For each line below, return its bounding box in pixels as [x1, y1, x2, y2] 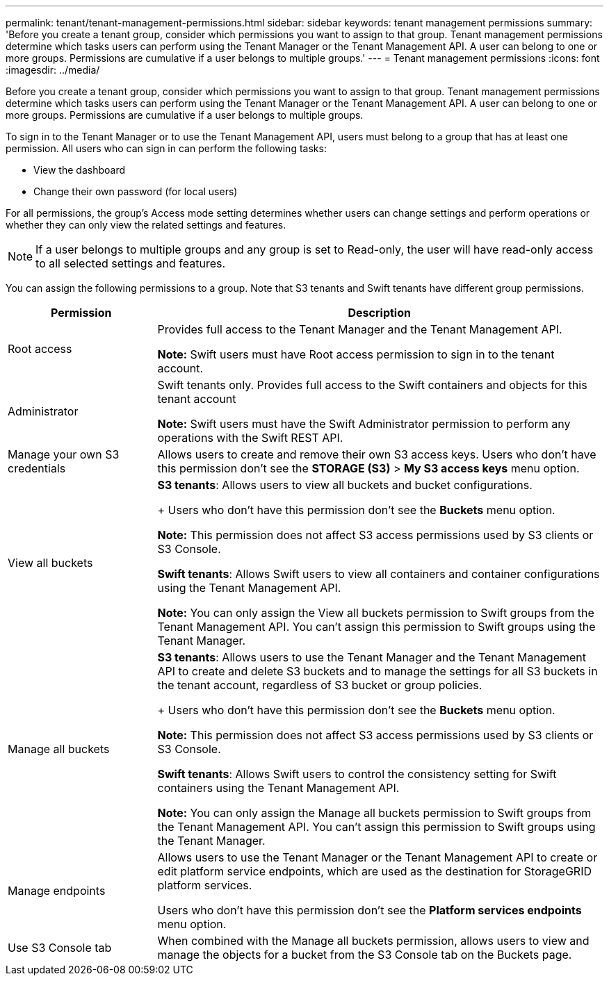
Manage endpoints [8, 884, 106, 898]
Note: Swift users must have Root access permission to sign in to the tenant [157, 347, 555, 361]
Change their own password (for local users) [33, 186, 238, 197]
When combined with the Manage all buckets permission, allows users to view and [157, 934, 590, 948]
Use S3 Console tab [8, 941, 112, 955]
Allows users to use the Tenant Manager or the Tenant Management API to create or [157, 850, 598, 864]
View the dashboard [33, 164, 125, 176]
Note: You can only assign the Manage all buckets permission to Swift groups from [157, 806, 592, 820]
